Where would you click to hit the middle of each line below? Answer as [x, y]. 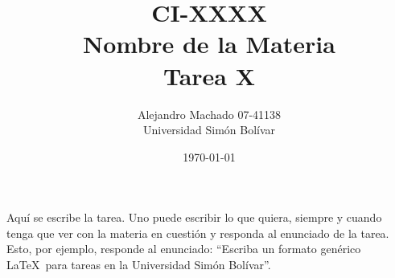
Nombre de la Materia [209, 44]
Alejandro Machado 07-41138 [209, 114]
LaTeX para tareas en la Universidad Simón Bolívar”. [139, 265]
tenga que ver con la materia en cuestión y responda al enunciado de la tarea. [198, 233]
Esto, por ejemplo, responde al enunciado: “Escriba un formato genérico [184, 249]
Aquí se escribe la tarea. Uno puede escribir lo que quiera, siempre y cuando [194, 217]
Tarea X [209, 75]
